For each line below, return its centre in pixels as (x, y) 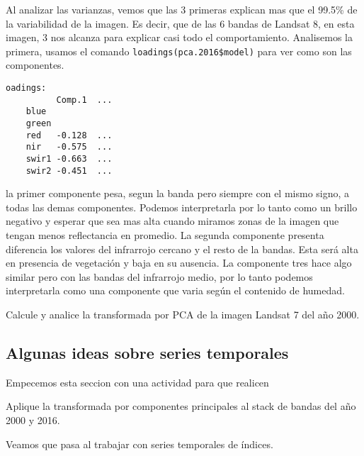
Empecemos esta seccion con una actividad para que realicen (137, 382)
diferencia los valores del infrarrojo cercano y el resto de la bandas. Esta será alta (182, 249)
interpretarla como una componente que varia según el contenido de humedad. (175, 290)
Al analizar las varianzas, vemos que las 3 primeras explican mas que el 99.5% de (182, 9)
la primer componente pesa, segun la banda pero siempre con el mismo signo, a (178, 193)
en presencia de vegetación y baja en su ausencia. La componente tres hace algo (179, 263)
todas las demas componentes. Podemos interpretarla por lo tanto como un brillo (182, 207)
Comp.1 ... (84, 100)
